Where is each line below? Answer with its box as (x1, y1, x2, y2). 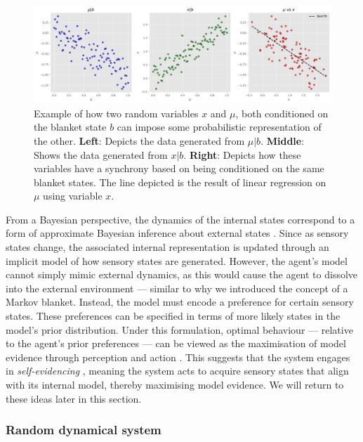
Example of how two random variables (34, 105, 199, 120)
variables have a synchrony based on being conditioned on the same (34, 161, 324, 176)
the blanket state (34, 119, 107, 134)
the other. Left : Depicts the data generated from (34, 133, 245, 148)
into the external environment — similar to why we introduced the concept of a (6, 280, 348, 295)
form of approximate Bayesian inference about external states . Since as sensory (6, 226, 349, 240)
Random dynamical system (6, 421, 161, 438)
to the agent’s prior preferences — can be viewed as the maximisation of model (6, 336, 346, 351)
